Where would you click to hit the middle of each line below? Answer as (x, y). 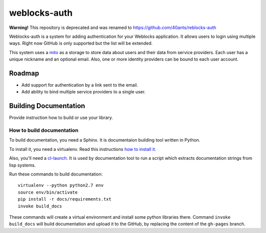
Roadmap (24, 73)
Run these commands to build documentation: (56, 174)
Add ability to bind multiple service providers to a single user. (83, 92)
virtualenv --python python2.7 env (61, 185)
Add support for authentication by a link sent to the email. (80, 85)
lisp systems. (22, 165)
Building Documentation (47, 106)
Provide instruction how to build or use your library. (61, 117)
